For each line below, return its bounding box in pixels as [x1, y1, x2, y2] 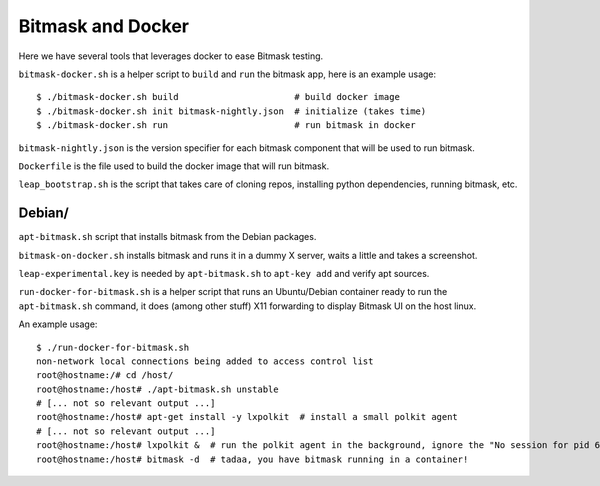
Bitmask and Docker [18, 15, 190, 37]
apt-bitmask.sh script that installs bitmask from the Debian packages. [18, 231, 317, 243]
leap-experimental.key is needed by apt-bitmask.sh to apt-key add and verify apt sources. [18, 267, 430, 279]
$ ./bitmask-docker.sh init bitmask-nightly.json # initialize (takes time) [36, 105, 427, 117]
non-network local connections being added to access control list [36, 355, 374, 367]
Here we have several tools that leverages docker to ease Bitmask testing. [18, 50, 324, 62]
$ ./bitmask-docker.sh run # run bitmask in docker [36, 120, 416, 131]
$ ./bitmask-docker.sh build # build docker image [36, 91, 400, 103]
